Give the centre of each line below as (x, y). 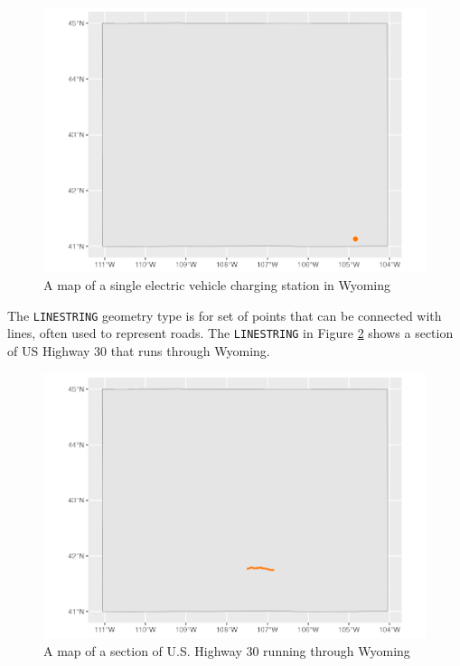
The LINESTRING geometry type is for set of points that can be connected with (225, 315)
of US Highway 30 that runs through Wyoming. (139, 351)
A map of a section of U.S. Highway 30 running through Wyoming (227, 650)
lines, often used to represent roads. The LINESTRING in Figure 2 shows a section (230, 333)
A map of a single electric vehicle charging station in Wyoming (217, 285)
